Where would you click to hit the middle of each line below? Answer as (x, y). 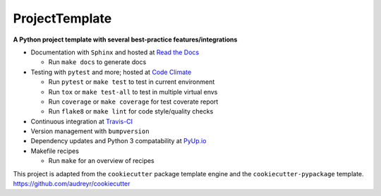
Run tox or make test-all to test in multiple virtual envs (133, 92)
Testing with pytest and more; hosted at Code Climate (111, 72)
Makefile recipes (55, 151)
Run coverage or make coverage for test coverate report (133, 102)
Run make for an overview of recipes (101, 161)
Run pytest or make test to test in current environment (132, 82)
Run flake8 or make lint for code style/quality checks (131, 111)
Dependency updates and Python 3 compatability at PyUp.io (119, 141)
